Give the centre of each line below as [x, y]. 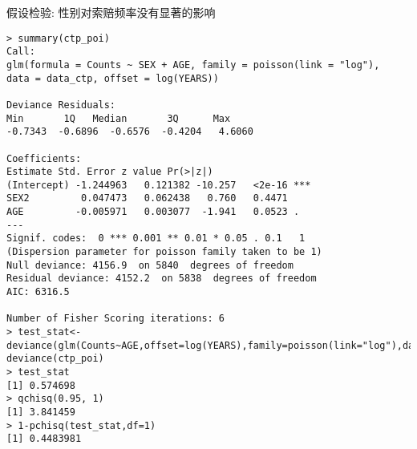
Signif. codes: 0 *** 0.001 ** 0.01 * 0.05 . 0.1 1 [156, 239]
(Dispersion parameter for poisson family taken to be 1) [164, 252]
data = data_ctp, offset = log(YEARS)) [113, 78]
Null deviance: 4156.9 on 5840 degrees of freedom [150, 265]
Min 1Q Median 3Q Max [119, 118]
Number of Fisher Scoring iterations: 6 [116, 319]
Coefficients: [44, 158]
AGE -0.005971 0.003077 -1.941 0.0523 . [153, 212]
